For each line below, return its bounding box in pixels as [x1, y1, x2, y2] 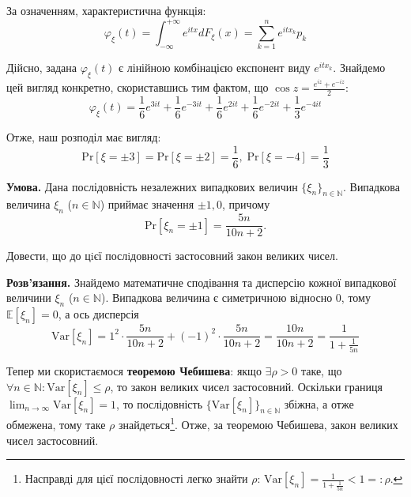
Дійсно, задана [6, 59, 77, 76]
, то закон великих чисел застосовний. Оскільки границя [110, 378, 383, 394]
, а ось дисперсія [58, 306, 139, 322]
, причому [222, 196, 270, 213]
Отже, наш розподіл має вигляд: [6, 128, 161, 145]
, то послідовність [116, 395, 203, 412]
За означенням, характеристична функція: [6, 2, 206, 18]
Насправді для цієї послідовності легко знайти [25, 470, 248, 487]
